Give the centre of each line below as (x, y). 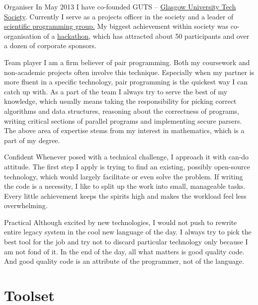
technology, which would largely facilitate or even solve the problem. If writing (124, 176)
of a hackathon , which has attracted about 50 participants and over (146, 36)
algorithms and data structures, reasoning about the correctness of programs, (122, 111)
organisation (23, 36)
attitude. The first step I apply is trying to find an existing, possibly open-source (127, 166)
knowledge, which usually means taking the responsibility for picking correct (120, 101)
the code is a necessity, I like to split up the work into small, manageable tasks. (125, 186)
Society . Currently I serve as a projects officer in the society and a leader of (119, 16)
